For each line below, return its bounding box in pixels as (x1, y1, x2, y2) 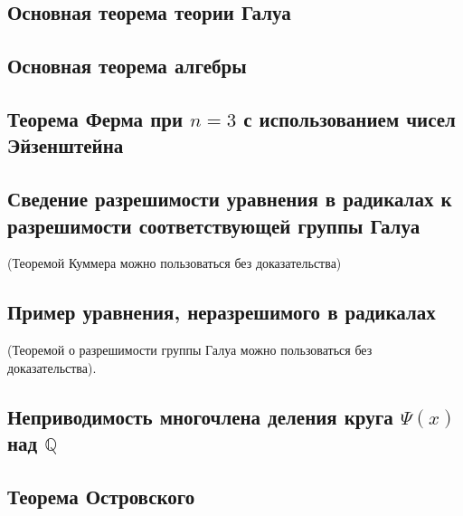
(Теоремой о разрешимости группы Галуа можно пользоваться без (7, 340, 373, 359)
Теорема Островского (7, 482, 195, 510)
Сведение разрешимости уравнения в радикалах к (7, 185, 452, 213)
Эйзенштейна (7, 131, 124, 159)
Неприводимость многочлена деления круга (7, 402, 393, 430)
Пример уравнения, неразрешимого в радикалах (7, 298, 436, 326)
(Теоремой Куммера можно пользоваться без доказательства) (7, 253, 342, 272)
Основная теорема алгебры (7, 52, 247, 80)
